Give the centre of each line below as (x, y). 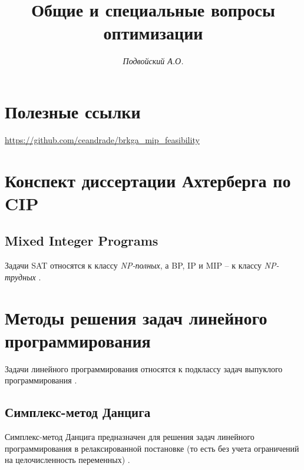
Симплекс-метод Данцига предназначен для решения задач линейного (130, 437)
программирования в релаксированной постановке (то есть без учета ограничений (152, 448)
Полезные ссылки (73, 111)
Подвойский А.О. (153, 61)
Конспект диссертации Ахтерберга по (148, 180)
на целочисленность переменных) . (67, 460)
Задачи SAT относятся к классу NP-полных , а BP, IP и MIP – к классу (133, 265)
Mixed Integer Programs (82, 241)
